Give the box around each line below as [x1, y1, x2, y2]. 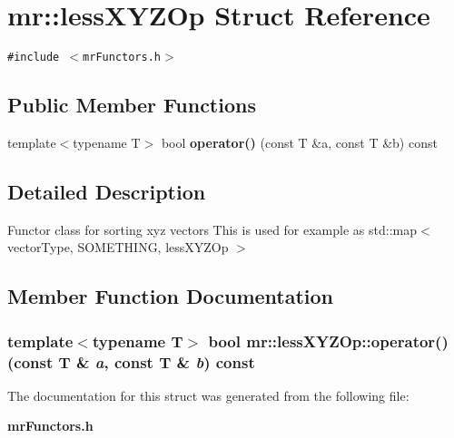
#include [7, 51, 60, 64]
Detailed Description [7, 177, 206, 205]
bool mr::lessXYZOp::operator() [208, 329, 449, 352]
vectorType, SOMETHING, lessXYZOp [7, 238, 229, 257]
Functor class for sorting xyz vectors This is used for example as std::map [7, 219, 417, 238]
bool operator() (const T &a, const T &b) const [161, 132, 438, 151]
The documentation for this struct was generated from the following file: [7, 385, 410, 404]
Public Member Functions [7, 91, 256, 119]
